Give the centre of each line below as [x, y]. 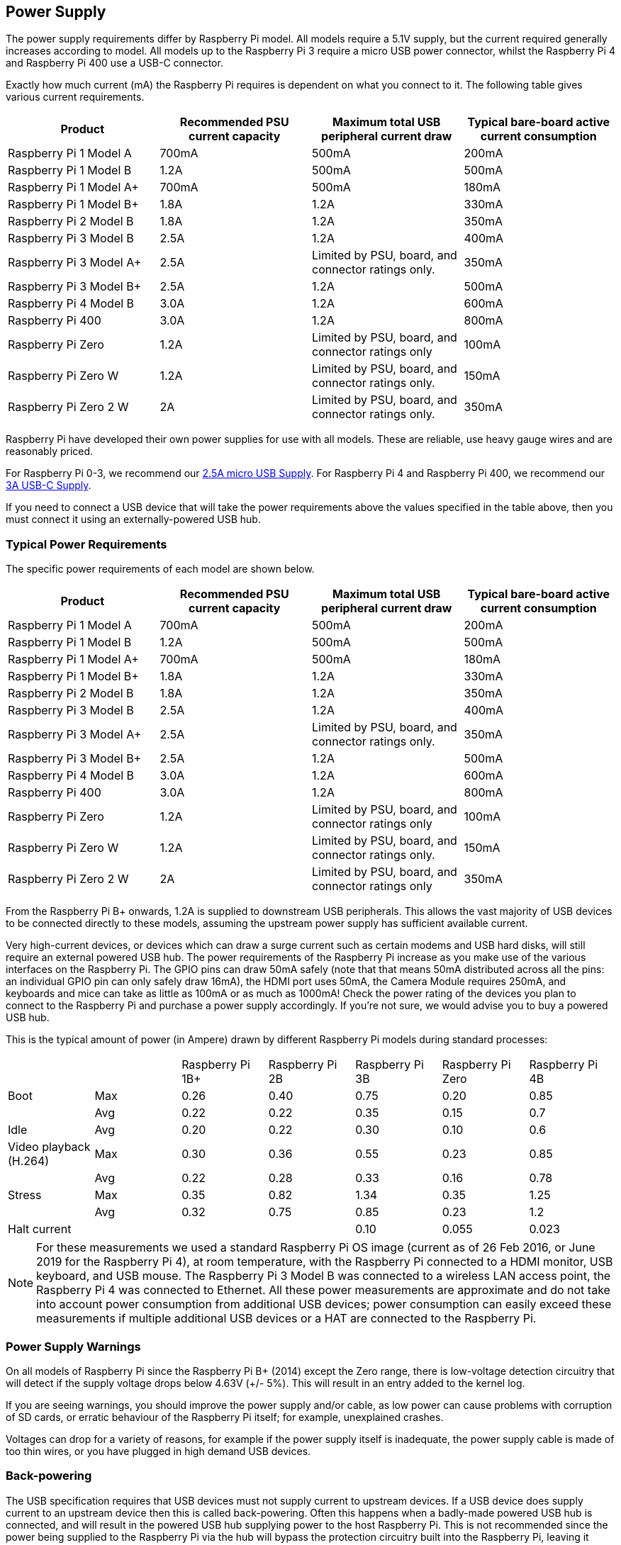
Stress [25, 1195]
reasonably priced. [50, 451]
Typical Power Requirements [86, 544]
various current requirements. [75, 97]
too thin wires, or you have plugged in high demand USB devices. [158, 1451]
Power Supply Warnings [73, 1346]
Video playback [49, 1147]
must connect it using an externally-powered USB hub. [133, 519]
